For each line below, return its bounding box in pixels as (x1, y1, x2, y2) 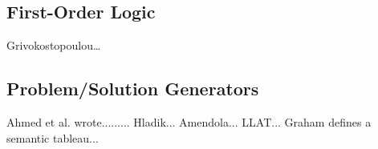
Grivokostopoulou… (6, 37, 101, 54)
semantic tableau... (6, 129, 99, 146)
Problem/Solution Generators (6, 76, 259, 101)
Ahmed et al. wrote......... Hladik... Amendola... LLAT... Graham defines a (6, 114, 372, 130)
